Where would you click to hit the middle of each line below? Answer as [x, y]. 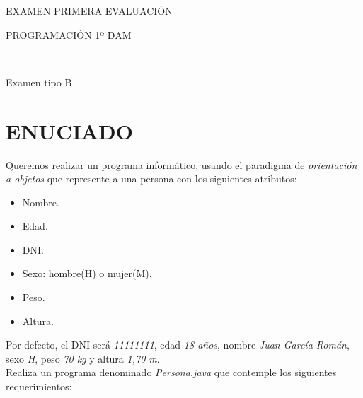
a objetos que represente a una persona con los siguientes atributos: [151, 178]
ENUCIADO [69, 130]
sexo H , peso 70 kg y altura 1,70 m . [83, 358]
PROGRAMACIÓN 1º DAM [69, 34]
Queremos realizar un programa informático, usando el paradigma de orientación [181, 164]
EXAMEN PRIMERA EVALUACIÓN [89, 11]
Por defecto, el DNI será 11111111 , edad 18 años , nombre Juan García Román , [178, 345]
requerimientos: [39, 386]
